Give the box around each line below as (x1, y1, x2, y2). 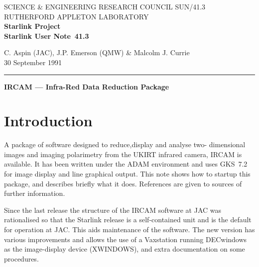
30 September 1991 (4, 57, 62, 67)
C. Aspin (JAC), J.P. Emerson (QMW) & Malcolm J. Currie (4, 47, 190, 58)
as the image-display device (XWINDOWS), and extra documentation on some (4, 244, 245, 254)
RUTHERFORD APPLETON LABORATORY (4, 11, 149, 21)
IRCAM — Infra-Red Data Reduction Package (4, 81, 169, 91)
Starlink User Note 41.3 (4, 30, 89, 41)
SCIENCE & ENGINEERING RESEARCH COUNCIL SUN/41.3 (4, 1, 206, 11)
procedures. (4, 253, 39, 264)
